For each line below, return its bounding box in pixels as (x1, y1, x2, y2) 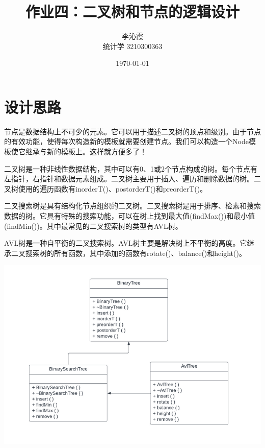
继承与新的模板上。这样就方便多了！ (25, 146, 147, 157)
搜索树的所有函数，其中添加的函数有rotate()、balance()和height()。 (25, 247, 246, 258)
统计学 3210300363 (102, 40, 163, 51)
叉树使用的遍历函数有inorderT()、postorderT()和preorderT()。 (4, 183, 207, 194)
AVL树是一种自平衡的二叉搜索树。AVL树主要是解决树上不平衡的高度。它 (4, 238, 247, 248)
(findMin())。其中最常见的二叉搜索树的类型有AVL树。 (4, 220, 182, 231)
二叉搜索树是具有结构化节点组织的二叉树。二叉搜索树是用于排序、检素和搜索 (4, 200, 261, 211)
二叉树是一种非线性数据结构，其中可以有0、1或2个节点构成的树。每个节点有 (4, 163, 257, 174)
